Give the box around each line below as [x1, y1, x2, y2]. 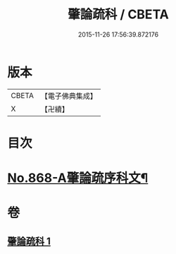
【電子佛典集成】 [40, 91, 97, 101]
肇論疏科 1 [7, 235, 51, 247]
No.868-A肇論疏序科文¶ [7, 170, 149, 186]
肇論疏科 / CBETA [68, 6, 169, 23]
